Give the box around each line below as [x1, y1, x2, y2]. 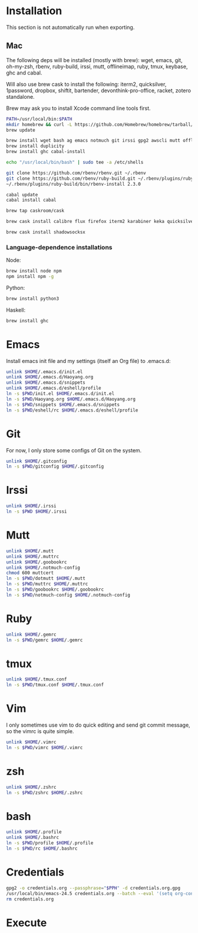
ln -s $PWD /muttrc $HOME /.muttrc [6, 581, 88, 587]
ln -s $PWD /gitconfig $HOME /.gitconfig [6, 464, 104, 469]
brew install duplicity [6, 143, 65, 149]
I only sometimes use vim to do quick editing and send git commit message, [6, 721, 190, 728]
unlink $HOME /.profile [6, 829, 62, 835]
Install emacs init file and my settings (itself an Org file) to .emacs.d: [6, 357, 171, 364]
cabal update [6, 192, 38, 197]
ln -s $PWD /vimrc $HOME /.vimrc [6, 744, 83, 750]
